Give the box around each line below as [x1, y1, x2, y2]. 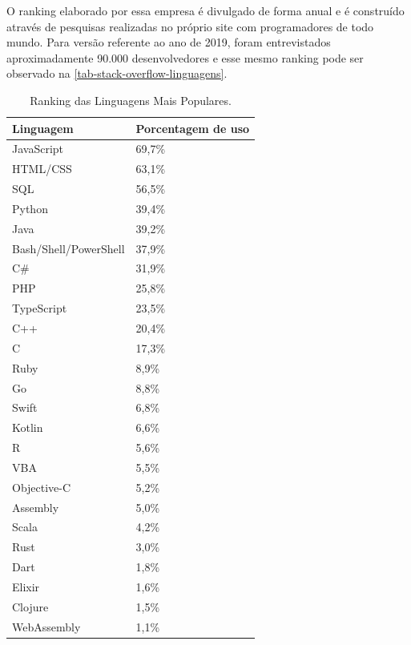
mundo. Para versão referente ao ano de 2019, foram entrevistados [6, 34, 331, 50]
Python [12, 200, 48, 216]
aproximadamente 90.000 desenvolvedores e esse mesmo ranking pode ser [6, 49, 364, 66]
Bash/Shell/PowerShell [12, 240, 125, 256]
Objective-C [12, 478, 71, 495]
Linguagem [12, 119, 74, 136]
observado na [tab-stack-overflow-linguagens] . [6, 65, 228, 82]
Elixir [12, 578, 40, 595]
